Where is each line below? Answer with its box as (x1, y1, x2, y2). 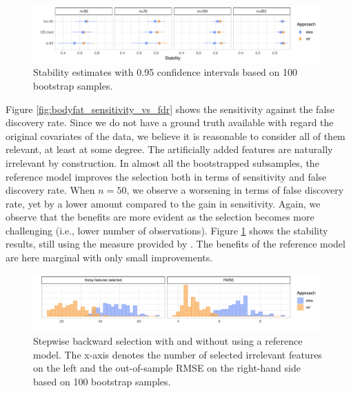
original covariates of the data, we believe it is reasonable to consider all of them (6, 128, 345, 143)
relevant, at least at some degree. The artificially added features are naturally (6, 142, 333, 157)
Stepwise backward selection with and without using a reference (33, 334, 303, 348)
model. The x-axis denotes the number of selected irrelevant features (33, 347, 322, 361)
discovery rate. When (6, 183, 95, 197)
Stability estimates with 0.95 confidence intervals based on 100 (33, 65, 297, 79)
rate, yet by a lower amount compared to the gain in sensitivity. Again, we (6, 196, 321, 210)
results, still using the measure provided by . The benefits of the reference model (6, 236, 345, 251)
